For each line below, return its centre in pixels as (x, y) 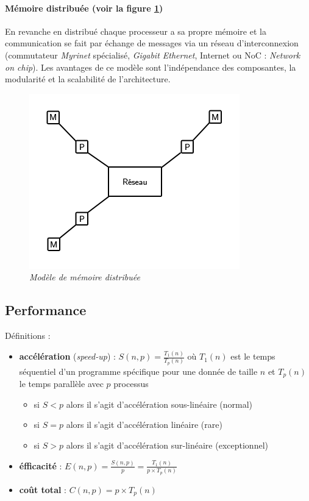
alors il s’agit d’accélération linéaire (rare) (144, 425)
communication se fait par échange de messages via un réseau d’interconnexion (152, 43)
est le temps (253, 356)
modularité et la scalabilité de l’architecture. (88, 79)
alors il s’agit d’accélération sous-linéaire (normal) (159, 404)
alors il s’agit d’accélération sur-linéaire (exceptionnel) (167, 445)
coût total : (43, 489)
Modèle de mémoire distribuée (85, 277)
